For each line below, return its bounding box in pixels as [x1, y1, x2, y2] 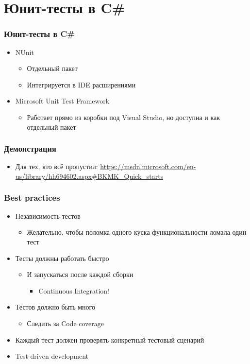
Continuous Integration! [38, 285, 109, 295]
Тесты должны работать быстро [15, 253, 109, 263]
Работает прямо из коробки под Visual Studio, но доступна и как [27, 112, 220, 122]
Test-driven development [15, 351, 89, 361]
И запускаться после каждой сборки [27, 269, 133, 279]
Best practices [4, 191, 60, 204]
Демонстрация [4, 142, 56, 155]
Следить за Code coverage [27, 318, 104, 328]
